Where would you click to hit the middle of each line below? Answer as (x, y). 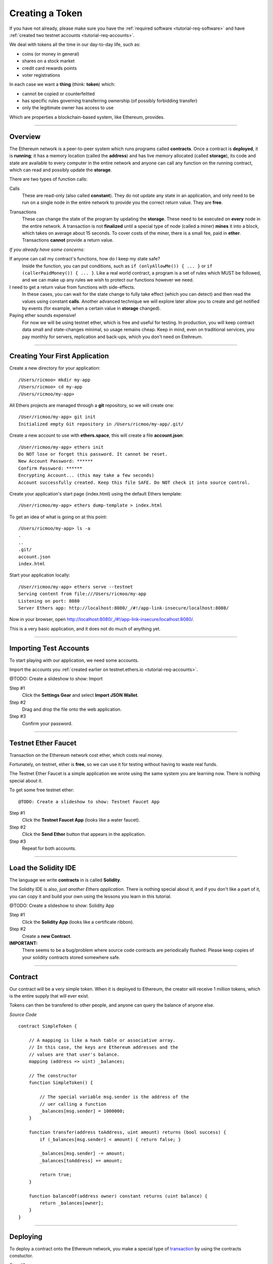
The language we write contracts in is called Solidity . (65, 880)
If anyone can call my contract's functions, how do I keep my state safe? (85, 259)
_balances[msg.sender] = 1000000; (82, 1111)
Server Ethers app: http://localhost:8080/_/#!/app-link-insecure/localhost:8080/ (124, 608)
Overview (25, 137)
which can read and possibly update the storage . (61, 170)
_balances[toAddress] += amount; (81, 1161)
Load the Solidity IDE (43, 868)
